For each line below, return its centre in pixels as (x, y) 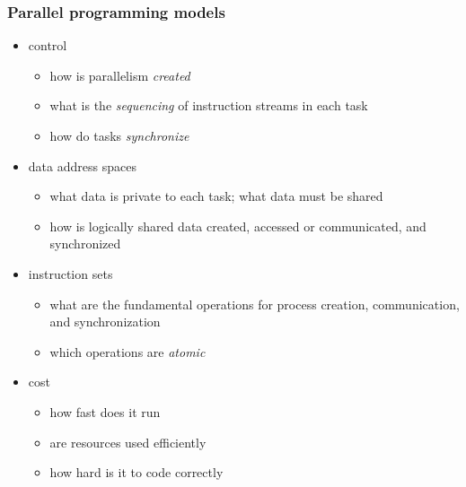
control (48, 45)
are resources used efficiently (128, 442)
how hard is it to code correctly (136, 472)
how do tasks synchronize (119, 135)
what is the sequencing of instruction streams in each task (209, 105)
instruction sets (70, 273)
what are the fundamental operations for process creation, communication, (255, 304)
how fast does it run (105, 411)
